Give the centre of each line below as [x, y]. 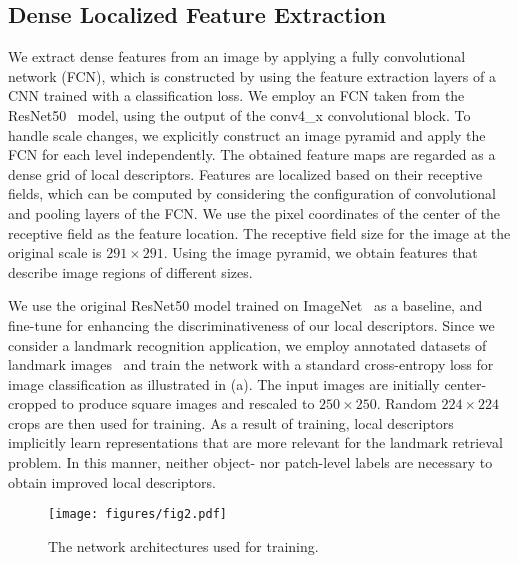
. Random [406, 403]
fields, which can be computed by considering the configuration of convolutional [252, 193]
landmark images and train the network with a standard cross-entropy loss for [251, 364]
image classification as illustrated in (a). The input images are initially [224, 383]
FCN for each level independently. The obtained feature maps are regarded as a [252, 154]
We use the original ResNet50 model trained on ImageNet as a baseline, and [245, 305]
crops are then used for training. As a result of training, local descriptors [231, 422]
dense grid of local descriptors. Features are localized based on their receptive [245, 173]
